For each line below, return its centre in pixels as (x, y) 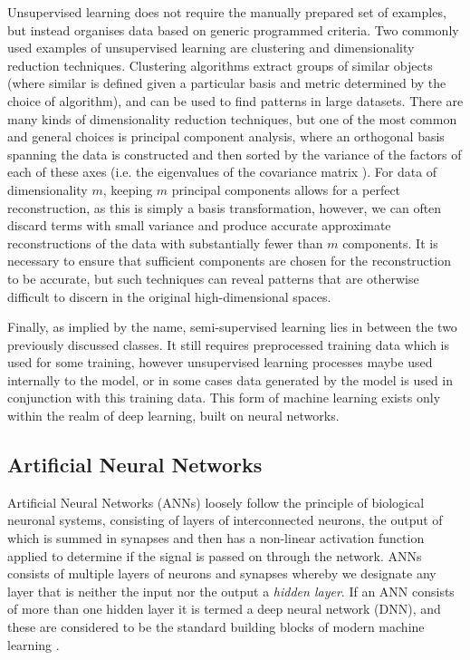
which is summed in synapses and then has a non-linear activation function (216, 538)
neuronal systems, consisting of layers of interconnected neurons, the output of (225, 520)
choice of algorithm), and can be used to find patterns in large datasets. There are (235, 100)
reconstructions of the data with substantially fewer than (165, 243)
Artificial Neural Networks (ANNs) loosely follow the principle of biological (216, 502)
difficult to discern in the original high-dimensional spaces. (169, 296)
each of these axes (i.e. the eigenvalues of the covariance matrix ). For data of (222, 172)
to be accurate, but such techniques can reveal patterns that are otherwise (213, 278)
